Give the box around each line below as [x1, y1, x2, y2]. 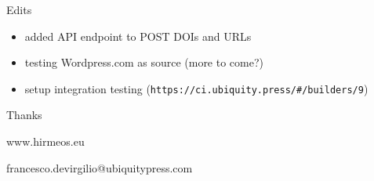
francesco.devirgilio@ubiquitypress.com [6, 159, 193, 176]
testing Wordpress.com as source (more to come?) [24, 54, 264, 71]
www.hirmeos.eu [6, 133, 85, 150]
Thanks [6, 107, 42, 123]
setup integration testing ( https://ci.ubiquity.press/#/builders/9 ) [24, 80, 369, 96]
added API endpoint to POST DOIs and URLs [24, 27, 252, 44]
